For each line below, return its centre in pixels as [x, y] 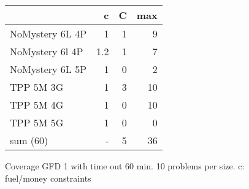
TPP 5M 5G [37, 122]
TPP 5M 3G [37, 87]
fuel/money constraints [48, 178]
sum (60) [29, 140]
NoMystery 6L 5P [48, 69]
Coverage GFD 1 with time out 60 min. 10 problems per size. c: [125, 166]
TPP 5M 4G [37, 105]
